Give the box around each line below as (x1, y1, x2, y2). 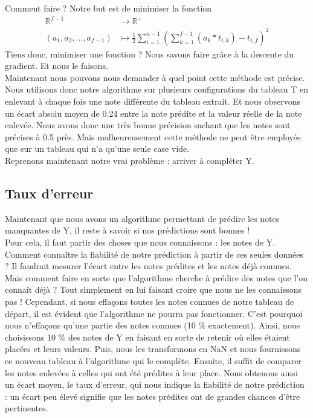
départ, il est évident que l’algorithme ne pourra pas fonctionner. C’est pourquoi (5, 307, 303, 319)
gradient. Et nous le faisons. (5, 59, 108, 72)
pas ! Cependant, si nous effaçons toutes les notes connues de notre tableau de (5, 295, 294, 307)
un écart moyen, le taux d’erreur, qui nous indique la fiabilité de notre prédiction (5, 378, 305, 391)
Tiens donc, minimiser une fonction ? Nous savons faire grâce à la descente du (5, 47, 294, 60)
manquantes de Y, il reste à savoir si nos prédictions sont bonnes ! (5, 224, 250, 237)
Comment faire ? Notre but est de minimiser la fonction (5, 2, 212, 14)
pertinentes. (5, 402, 48, 414)
